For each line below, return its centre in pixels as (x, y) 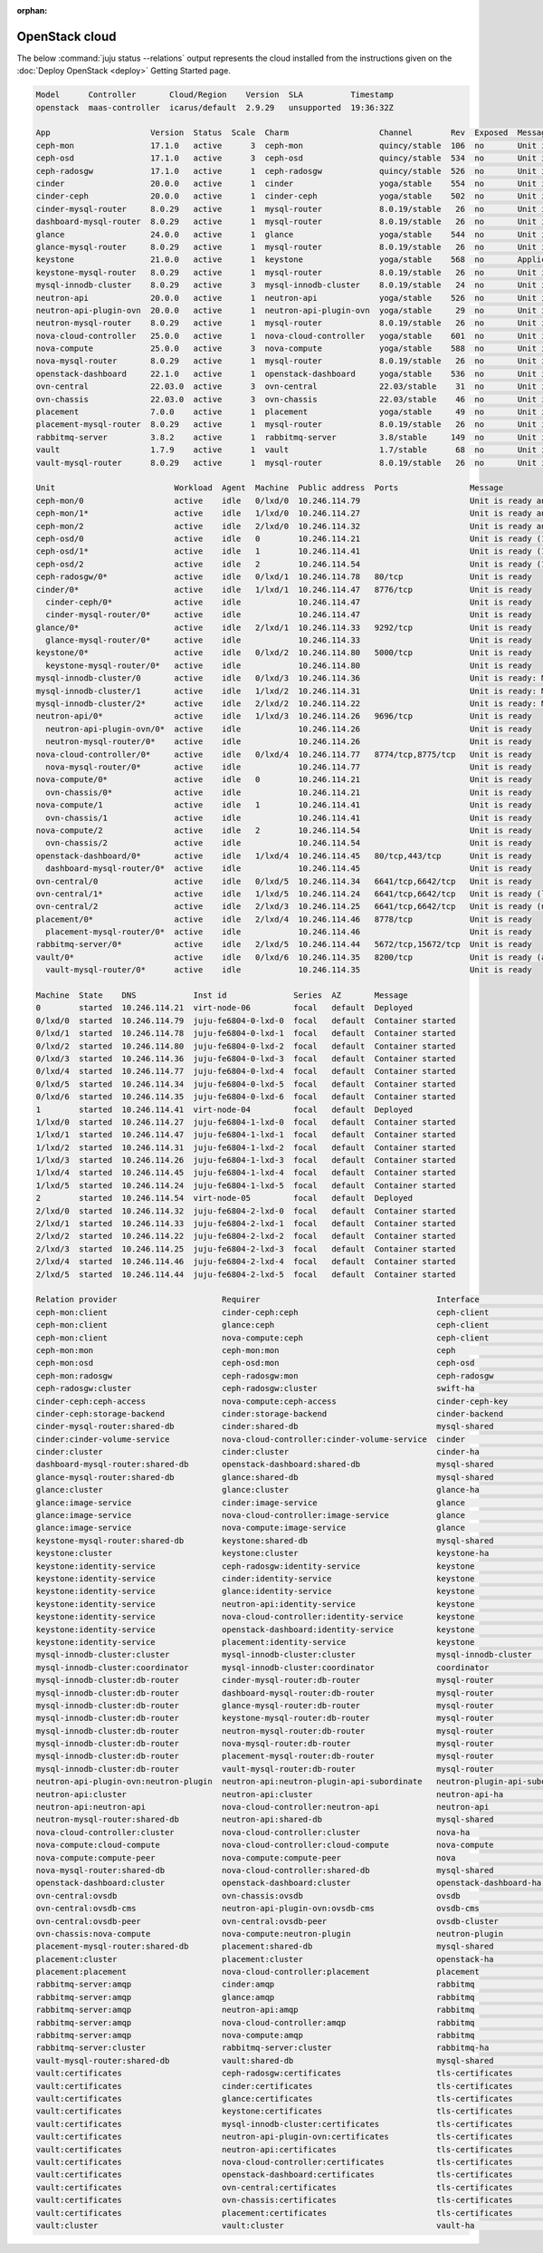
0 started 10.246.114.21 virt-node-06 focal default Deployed (224, 1008)
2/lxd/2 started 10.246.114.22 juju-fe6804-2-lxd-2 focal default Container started (246, 1236)
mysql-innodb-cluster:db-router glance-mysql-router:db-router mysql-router (265, 1705)
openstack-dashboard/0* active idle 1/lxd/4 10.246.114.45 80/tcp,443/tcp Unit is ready (284, 856)
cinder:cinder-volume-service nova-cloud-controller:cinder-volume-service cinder (251, 1439)
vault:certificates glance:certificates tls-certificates (274, 2098)
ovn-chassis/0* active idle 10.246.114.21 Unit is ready (289, 792)
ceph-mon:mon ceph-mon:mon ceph (246, 1350)
